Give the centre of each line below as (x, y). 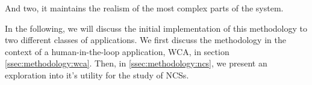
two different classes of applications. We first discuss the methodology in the (145, 40)
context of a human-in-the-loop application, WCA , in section (117, 51)
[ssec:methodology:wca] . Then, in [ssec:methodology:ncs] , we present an (136, 63)
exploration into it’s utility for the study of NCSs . (97, 75)
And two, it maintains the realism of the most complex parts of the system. (144, 8)
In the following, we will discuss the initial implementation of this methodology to (156, 28)
